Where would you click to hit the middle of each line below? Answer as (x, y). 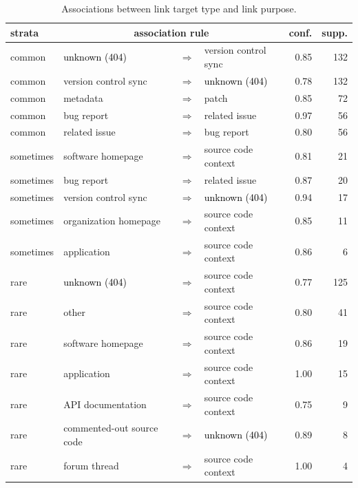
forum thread (91, 465)
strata (25, 32)
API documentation (105, 404)
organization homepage (112, 221)
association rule (171, 32)
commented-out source (111, 428)
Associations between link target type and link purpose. (179, 8)
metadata (83, 97)
